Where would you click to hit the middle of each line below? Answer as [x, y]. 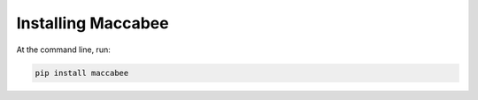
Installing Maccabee [93, 23]
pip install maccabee [82, 73]
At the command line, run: [63, 50]
